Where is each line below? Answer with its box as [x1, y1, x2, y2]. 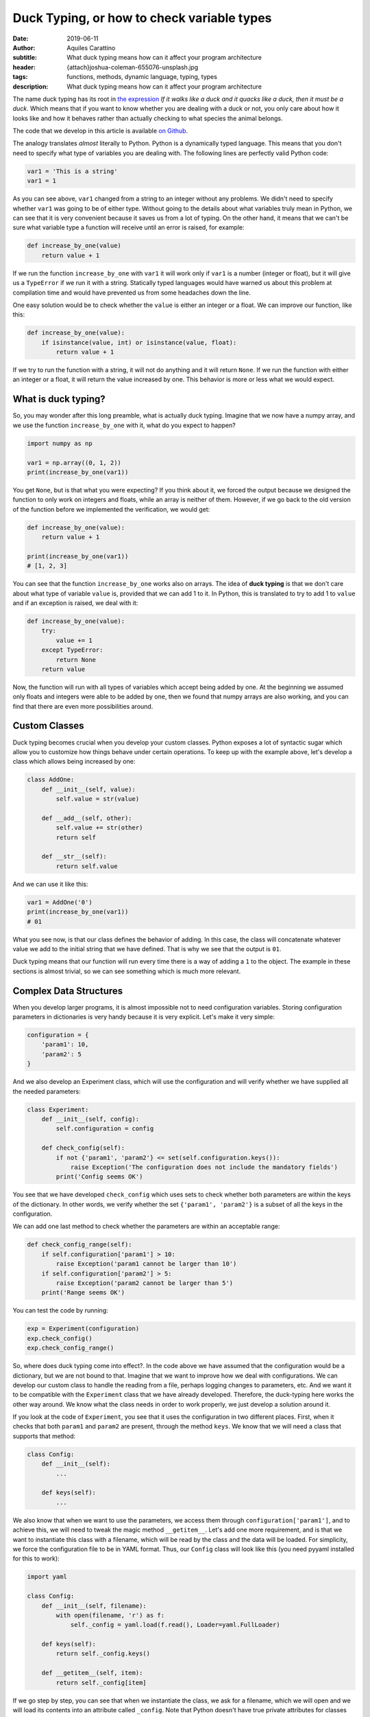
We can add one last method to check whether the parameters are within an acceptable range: [12, 1223, 280, 1231]
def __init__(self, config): [41, 1115, 140, 1123]
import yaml [27, 1573, 68, 1581]
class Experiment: [27, 1106, 89, 1113]
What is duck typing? [12, 394, 106, 405]
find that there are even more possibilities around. [12, 702, 153, 710]
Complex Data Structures [12, 985, 123, 997]
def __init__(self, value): [41, 785, 136, 793]
